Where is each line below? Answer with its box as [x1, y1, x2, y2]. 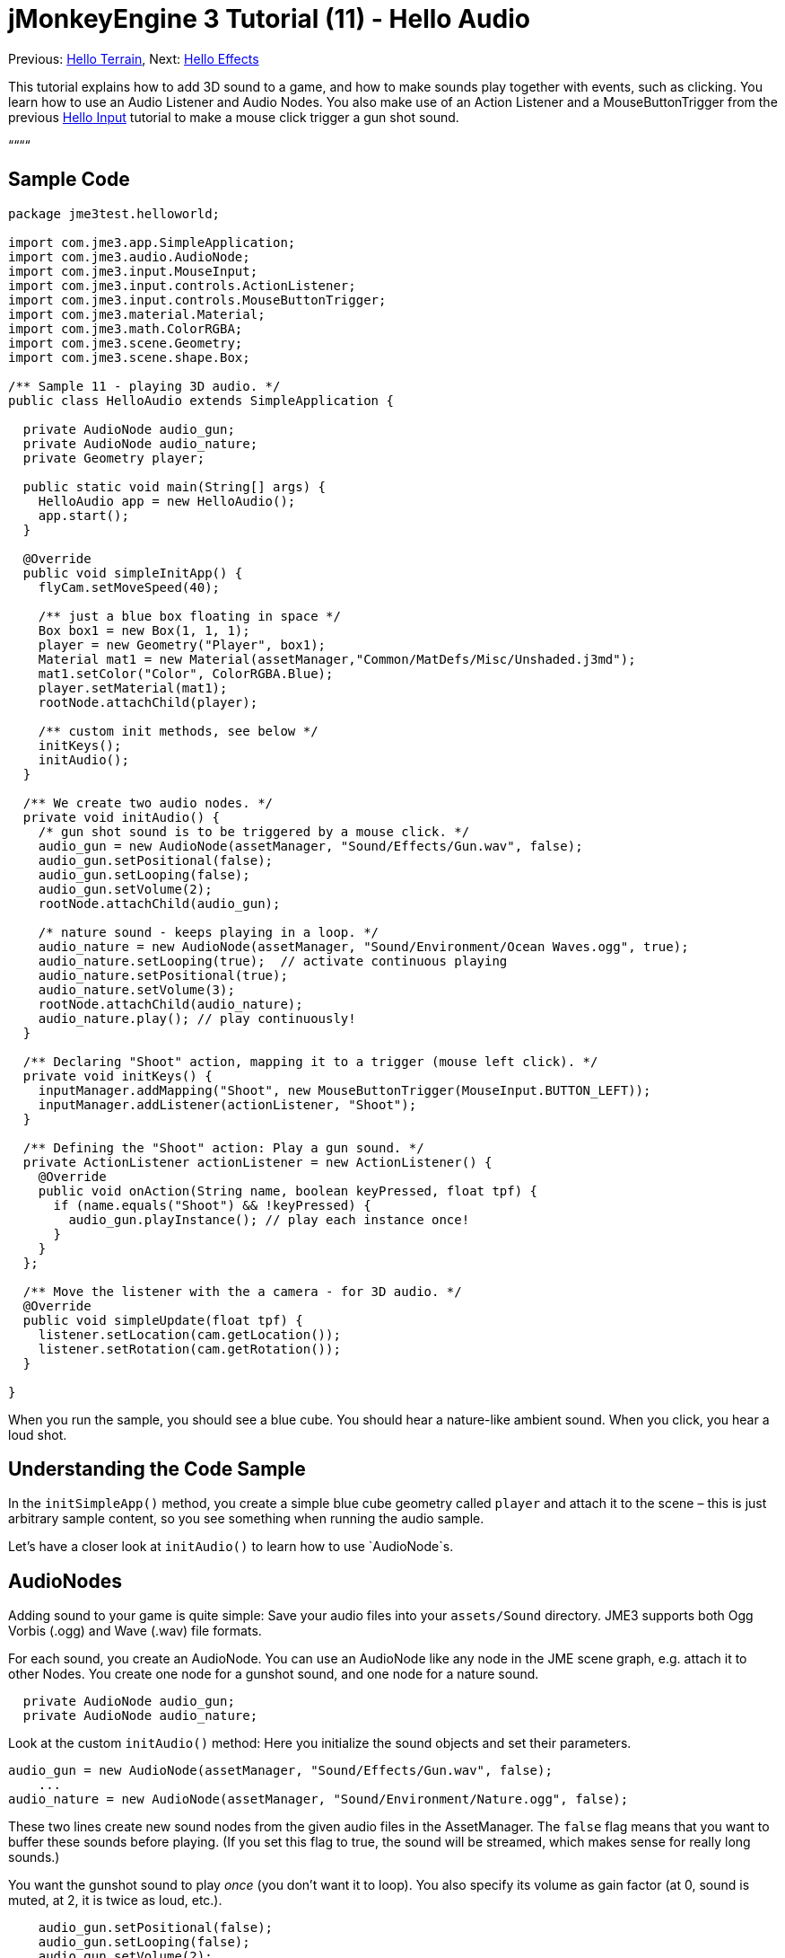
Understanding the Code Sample [8, 1458, 306, 1481]
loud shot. [8, 1426, 67, 1442]
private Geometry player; [22, 450, 205, 465]
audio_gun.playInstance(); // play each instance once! [68, 1212, 470, 1227]
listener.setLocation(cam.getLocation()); [38, 1327, 341, 1342]
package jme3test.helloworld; [8, 206, 221, 221]
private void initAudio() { [22, 809, 221, 825]
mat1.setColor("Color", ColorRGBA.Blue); [38, 666, 334, 681]
